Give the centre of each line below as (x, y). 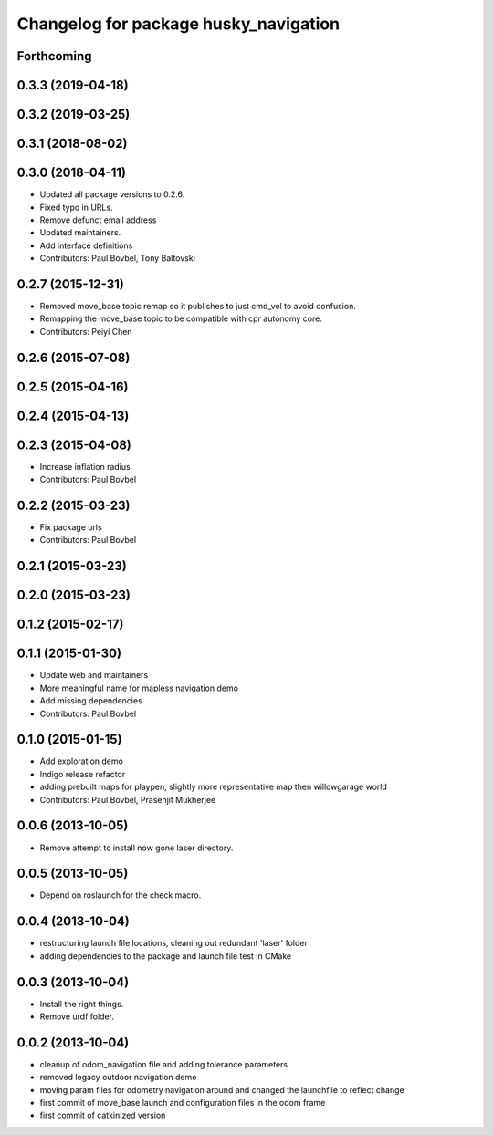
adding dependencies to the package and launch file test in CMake (166, 956)
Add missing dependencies (91, 701)
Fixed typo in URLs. (76, 207)
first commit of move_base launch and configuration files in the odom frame (183, 1103)
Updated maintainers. (80, 233)
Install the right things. (82, 1004)
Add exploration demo (81, 761)
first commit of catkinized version (103, 1115)
